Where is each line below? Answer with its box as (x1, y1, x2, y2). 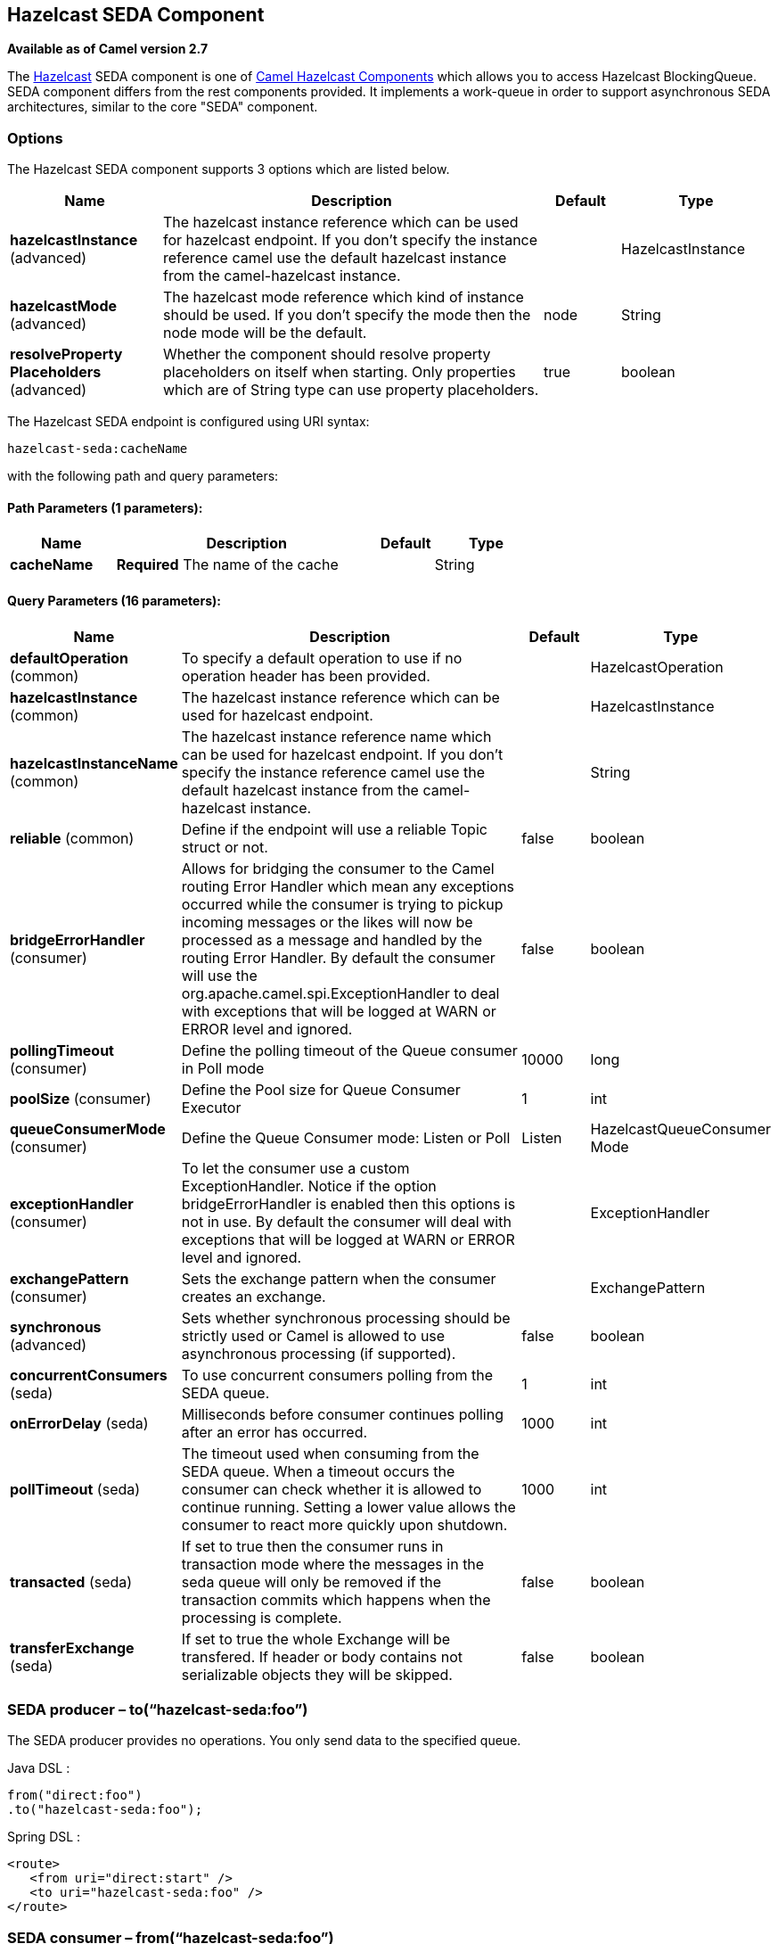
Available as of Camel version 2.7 (7, 41, 209, 57)
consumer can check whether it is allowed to (181, 1479, 482, 1498)
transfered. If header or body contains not (181, 1647, 463, 1666)
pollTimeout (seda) (10, 1479, 141, 1498)
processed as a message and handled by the (181, 930, 483, 949)
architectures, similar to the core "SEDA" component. (7, 99, 318, 115)
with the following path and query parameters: (7, 468, 279, 484)
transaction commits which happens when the (181, 1590, 491, 1609)
